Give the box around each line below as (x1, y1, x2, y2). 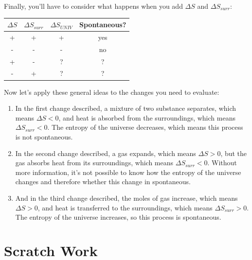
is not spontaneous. (15, 131, 73, 141)
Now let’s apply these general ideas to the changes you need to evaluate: (4, 87, 219, 97)
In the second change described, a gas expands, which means (15, 148, 196, 158)
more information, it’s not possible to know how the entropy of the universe (15, 167, 241, 177)
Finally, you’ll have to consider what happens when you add (4, 1, 183, 11)
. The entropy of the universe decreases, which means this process (47, 122, 243, 132)
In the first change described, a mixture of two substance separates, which (15, 103, 236, 113)
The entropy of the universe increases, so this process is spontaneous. (15, 212, 221, 222)
